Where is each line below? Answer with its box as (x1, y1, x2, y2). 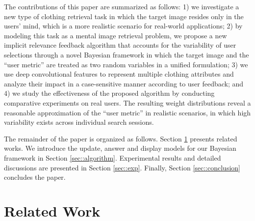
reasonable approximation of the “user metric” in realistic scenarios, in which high (4, 107, 251, 117)
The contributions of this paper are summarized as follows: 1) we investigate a (4, 1, 239, 11)
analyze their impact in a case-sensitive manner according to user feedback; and (4, 78, 244, 88)
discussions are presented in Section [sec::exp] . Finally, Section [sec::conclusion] (4, 162, 240, 172)
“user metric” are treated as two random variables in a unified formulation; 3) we (4, 59, 248, 69)
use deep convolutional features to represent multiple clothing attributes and (4, 69, 234, 79)
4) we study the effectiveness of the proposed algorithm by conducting (4, 88, 215, 98)
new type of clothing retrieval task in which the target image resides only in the (4, 11, 244, 21)
